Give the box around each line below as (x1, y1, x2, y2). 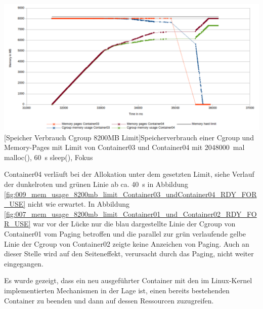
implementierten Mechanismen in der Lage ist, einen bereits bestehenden (4, 285, 230, 295)
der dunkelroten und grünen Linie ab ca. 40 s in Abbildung (4, 179, 189, 189)
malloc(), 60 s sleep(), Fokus (4, 151, 93, 162)
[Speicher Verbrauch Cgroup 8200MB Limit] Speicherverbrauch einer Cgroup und (4, 132, 254, 142)
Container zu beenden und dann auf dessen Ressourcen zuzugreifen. (4, 295, 214, 305)
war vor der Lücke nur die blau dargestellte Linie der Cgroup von (33, 218, 236, 229)
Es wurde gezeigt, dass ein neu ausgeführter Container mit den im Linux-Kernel (4, 275, 252, 286)
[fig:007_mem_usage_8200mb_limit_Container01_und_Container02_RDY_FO (4, 208, 257, 219)
